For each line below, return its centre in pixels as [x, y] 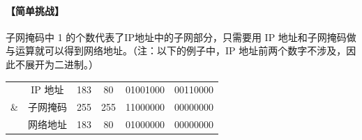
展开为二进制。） [61, 64]
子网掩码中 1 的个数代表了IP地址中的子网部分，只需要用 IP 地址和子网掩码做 [181, 37]
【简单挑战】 [35, 10]
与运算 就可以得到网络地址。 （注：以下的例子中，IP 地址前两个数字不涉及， [176, 50]
